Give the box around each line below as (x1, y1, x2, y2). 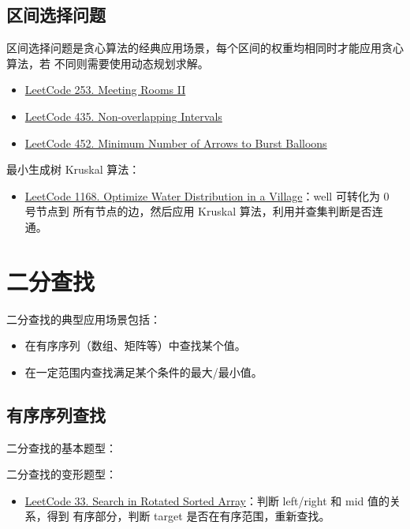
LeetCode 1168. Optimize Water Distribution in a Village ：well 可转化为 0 (24, 187, 389, 204)
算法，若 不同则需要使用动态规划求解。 (6, 54, 209, 71)
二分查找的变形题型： (6, 466, 117, 482)
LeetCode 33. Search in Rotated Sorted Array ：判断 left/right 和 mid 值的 (24, 492, 389, 508)
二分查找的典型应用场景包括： (6, 310, 161, 327)
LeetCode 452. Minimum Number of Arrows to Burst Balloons (24, 134, 327, 151)
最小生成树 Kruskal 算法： (6, 161, 140, 178)
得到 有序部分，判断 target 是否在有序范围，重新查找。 (47, 508, 330, 524)
